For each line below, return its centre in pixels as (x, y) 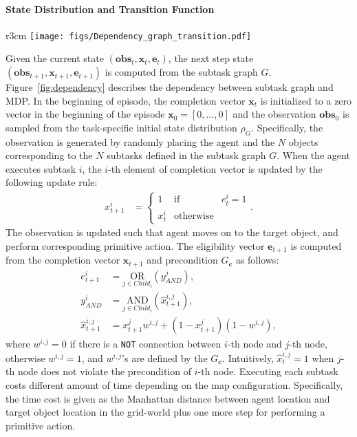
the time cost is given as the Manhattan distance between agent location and (168, 398)
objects (303, 141)
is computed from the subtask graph (181, 72)
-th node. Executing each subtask (268, 371)
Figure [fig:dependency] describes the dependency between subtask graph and (170, 87)
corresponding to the (49, 155)
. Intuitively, (248, 358)
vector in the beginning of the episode (85, 114)
